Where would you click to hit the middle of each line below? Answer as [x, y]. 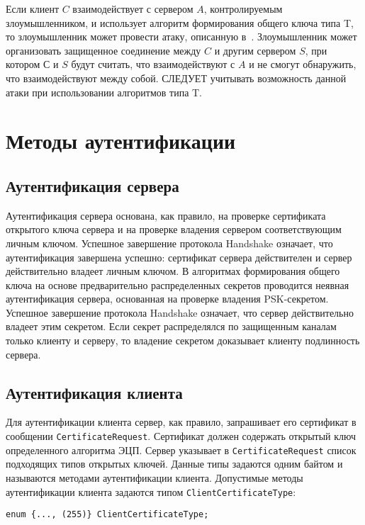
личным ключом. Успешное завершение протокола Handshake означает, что [169, 243]
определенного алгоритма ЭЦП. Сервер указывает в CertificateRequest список [181, 450]
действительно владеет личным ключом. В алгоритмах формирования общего [173, 271]
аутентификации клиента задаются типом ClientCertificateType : [151, 491]
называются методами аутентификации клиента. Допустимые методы [155, 477]
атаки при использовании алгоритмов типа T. [104, 92]
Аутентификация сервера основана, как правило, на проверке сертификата [166, 215]
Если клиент [33, 9]
